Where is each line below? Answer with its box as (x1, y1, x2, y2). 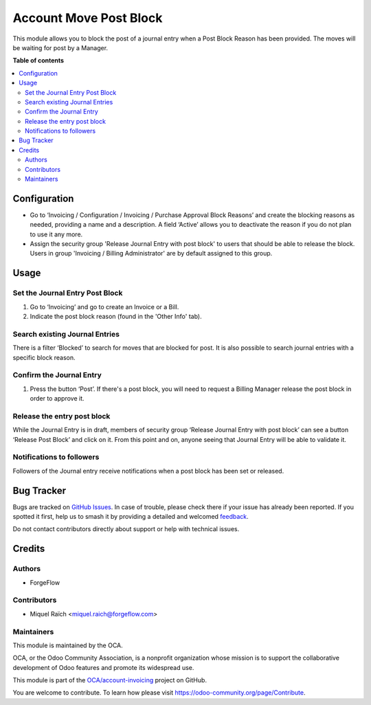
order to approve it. (30, 394, 85, 403)
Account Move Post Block (12, 10, 163, 25)
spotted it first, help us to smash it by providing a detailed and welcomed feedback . (12, 513, 249, 521)
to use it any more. (30, 230, 83, 238)
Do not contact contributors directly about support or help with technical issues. (12, 525, 240, 533)
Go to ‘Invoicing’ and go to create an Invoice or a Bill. (30, 302, 179, 311)
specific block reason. (12, 353, 76, 361)
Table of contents (12, 56, 65, 65)
